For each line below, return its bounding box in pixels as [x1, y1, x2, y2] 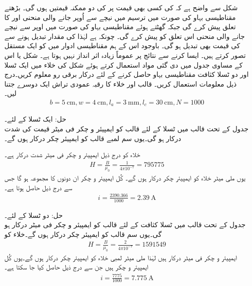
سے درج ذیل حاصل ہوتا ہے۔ [4, 182, 72, 192]
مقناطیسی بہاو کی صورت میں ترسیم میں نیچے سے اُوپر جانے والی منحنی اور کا [4, 12, 236, 22]
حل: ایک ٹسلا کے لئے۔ [4, 114, 67, 124]
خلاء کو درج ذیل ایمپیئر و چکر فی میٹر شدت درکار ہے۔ [4, 149, 141, 160]
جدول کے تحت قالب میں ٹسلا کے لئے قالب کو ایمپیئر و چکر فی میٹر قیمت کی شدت [4, 124, 249, 134]
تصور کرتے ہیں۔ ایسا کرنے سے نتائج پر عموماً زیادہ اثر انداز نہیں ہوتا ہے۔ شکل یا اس [4, 50, 246, 60]
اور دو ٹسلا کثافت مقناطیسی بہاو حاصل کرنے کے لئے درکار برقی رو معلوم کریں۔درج [4, 69, 249, 79]
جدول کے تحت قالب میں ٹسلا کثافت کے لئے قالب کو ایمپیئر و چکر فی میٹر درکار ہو [4, 219, 246, 230]
